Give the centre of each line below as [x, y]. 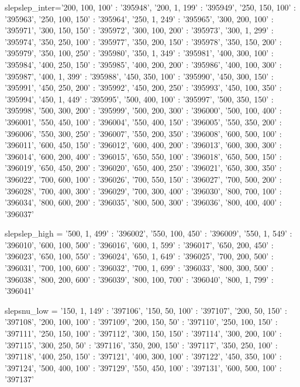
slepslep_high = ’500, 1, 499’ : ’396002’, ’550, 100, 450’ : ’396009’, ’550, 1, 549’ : [149, 233]
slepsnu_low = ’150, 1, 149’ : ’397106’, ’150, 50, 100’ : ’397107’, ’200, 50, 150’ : [146, 310]
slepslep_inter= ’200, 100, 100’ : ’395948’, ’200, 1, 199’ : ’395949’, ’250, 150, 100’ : [150, 7]
